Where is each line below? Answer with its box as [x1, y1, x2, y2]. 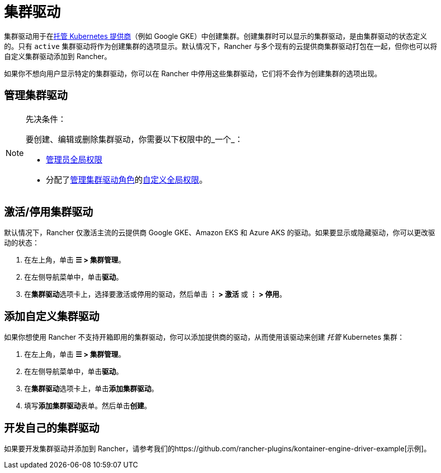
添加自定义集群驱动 [4, 309, 99, 323]
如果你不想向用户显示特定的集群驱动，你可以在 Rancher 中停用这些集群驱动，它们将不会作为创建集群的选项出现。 [4, 69, 382, 78]
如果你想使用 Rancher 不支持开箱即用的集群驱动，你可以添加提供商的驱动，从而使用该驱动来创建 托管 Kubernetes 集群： [4, 333, 405, 342]
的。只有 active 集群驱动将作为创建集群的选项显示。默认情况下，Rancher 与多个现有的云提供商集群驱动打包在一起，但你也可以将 [4, 41, 437, 50]
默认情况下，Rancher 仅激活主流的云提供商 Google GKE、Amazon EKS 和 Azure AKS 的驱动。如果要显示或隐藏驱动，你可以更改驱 [4, 228, 435, 237]
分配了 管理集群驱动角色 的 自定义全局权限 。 [46, 174, 208, 185]
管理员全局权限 [46, 154, 103, 165]
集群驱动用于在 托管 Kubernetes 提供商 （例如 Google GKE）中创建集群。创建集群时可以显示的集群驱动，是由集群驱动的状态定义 [4, 31, 427, 40]
